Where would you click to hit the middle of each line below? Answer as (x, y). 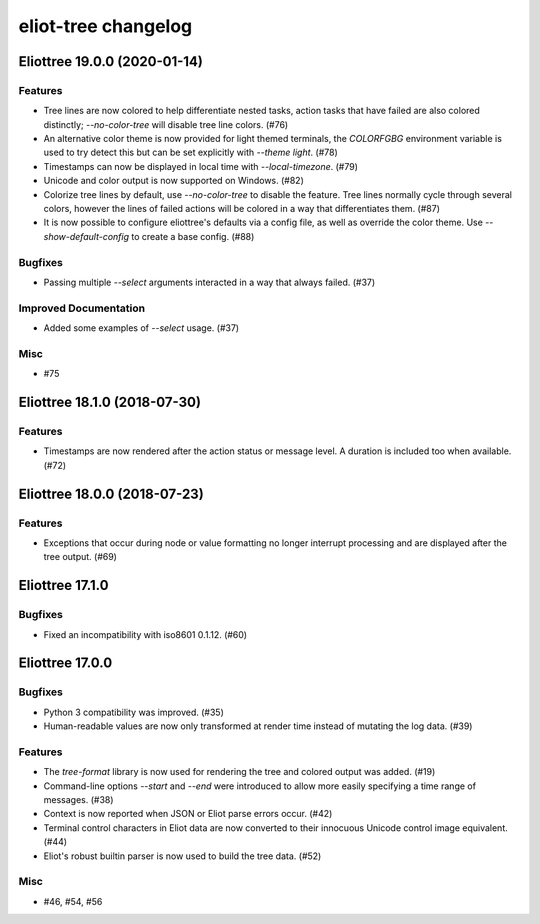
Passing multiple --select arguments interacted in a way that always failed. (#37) (209, 282)
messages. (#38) (78, 799)
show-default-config (86, 236)
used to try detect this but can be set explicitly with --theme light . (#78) (191, 152)
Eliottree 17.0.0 (65, 663)
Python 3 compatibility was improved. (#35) (134, 712)
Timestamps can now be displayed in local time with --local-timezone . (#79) (201, 166)
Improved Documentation (82, 308)
